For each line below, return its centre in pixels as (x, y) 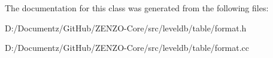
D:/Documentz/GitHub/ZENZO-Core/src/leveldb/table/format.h (126, 28)
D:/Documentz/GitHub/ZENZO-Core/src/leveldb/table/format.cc (127, 48)
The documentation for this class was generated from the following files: (137, 8)
